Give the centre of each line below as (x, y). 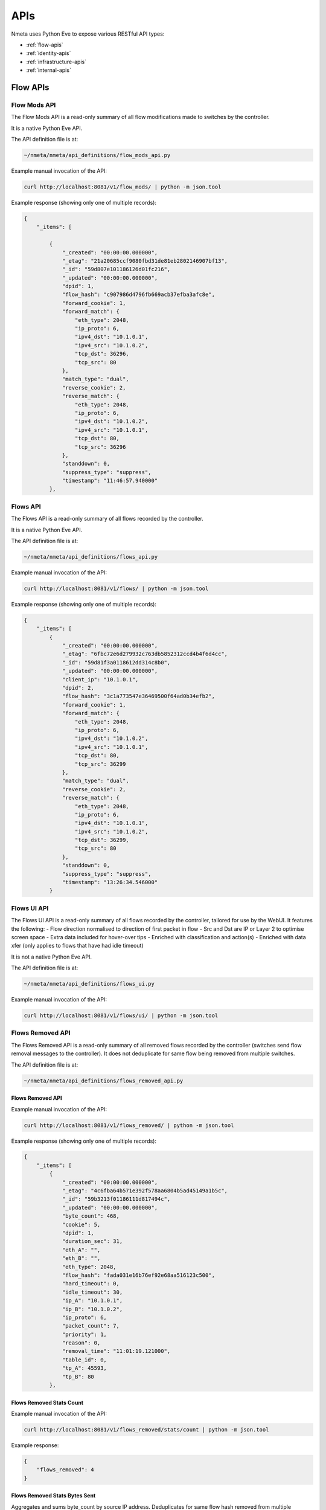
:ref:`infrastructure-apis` (56, 62)
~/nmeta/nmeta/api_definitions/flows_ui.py (89, 984)
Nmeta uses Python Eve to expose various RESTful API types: (88, 34)
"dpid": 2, (78, 688)
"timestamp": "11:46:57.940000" (110, 481)
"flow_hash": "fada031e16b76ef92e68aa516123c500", (139, 1275)
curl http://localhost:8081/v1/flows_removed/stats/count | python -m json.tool (146, 1429)
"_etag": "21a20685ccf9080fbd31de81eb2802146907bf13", (145, 261)
